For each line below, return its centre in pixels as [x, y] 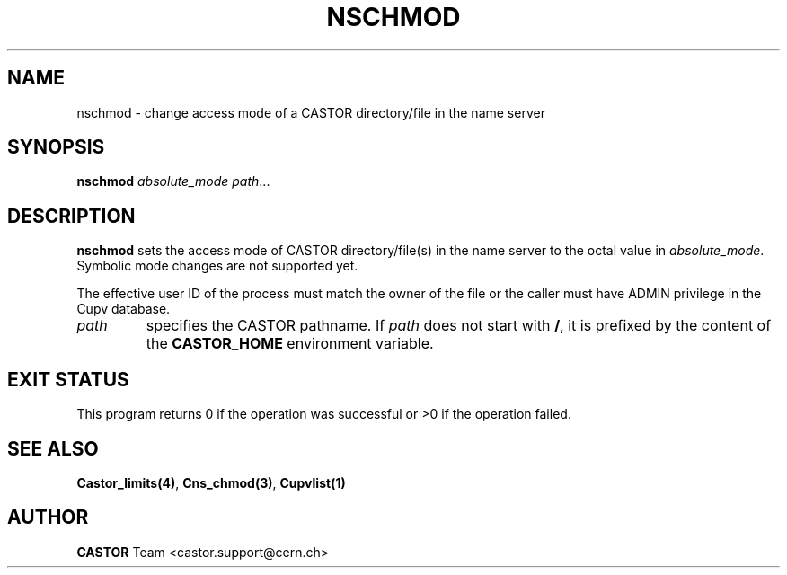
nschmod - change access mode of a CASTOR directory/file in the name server [311, 112]
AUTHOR [48, 517]
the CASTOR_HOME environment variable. [290, 344]
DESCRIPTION [71, 216]
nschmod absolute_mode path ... [173, 181]
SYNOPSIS [56, 147]
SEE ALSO [53, 448]
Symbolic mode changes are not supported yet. [217, 266]
